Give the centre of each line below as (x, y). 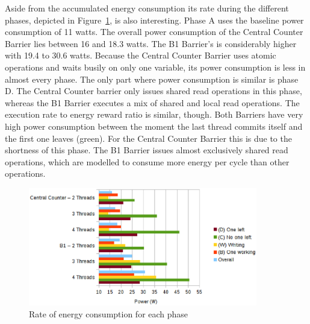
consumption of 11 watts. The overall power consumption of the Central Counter (154, 32)
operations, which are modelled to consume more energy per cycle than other (147, 161)
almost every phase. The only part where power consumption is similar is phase (152, 79)
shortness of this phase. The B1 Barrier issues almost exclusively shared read (147, 150)
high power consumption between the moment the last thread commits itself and (154, 126)
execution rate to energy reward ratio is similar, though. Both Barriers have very (154, 114)
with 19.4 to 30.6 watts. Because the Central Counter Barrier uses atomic (141, 55)
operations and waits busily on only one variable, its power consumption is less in (155, 67)
